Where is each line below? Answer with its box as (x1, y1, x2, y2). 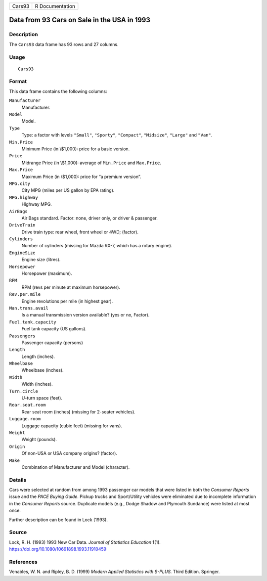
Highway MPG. (21, 201, 52, 207)
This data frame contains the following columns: (9, 88, 107, 94)
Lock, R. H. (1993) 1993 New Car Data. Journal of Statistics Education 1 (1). (9, 539, 161, 545)
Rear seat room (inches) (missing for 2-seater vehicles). (21, 408, 135, 415)
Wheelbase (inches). (21, 367, 64, 373)
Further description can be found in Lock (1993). (9, 517, 108, 523)
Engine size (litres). (21, 257, 61, 263)
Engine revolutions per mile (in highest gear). (21, 298, 113, 304)
